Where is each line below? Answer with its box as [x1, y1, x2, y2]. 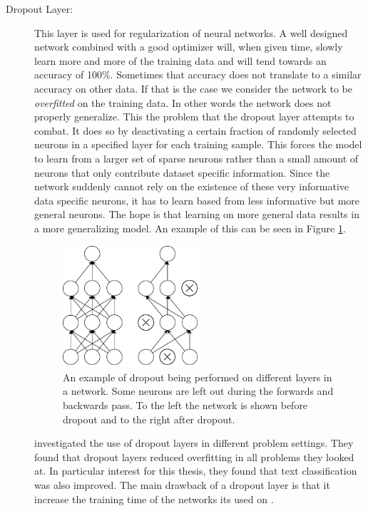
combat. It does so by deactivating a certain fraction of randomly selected [34, 123, 357, 138]
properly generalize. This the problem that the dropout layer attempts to [34, 109, 354, 124]
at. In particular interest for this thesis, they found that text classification [34, 463, 357, 478]
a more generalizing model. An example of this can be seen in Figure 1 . [34, 220, 346, 235]
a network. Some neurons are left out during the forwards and [63, 383, 334, 398]
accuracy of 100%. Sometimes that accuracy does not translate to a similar [34, 67, 362, 82]
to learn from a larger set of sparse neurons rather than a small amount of [34, 150, 359, 165]
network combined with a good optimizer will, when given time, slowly [34, 39, 343, 54]
